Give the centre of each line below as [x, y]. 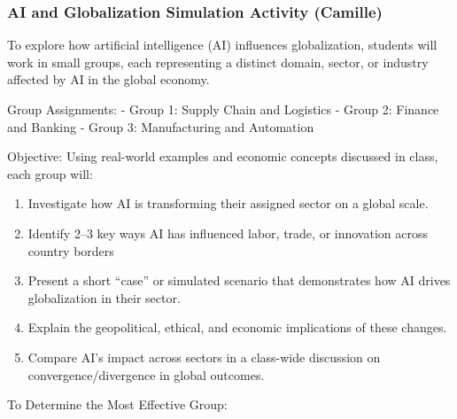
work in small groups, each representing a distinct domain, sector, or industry [218, 62]
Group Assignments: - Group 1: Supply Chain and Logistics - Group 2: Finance [223, 109]
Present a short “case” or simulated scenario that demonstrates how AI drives [239, 280]
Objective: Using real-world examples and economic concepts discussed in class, [223, 156]
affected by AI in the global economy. [108, 79]
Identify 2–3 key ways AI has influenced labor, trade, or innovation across [228, 233]
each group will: [50, 173]
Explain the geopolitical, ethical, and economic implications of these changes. [237, 327]
